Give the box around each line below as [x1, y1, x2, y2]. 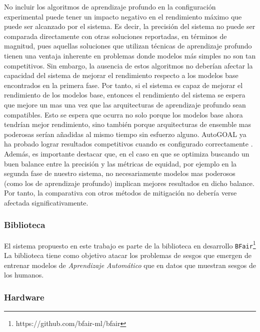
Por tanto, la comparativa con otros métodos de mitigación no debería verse [4, 187, 237, 198]
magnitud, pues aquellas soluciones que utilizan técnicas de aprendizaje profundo [4, 40, 252, 51]
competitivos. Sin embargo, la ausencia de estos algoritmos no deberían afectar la [4, 60, 253, 70]
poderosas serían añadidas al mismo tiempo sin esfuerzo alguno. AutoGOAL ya [4, 128, 246, 139]
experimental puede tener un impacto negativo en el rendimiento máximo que [4, 11, 242, 21]
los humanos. [4, 269, 44, 280]
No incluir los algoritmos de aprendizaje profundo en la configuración [4, 1, 216, 11]
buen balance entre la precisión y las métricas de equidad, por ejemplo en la [4, 158, 237, 168]
